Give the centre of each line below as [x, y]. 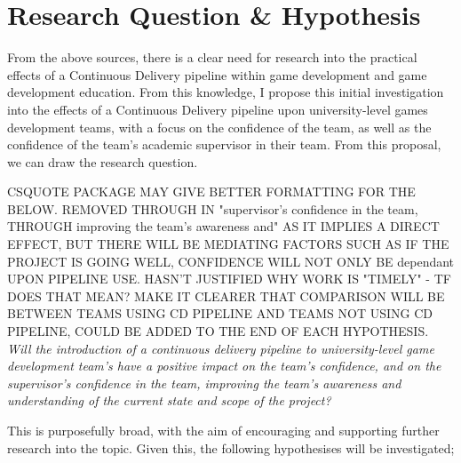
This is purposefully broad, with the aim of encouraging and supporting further [223, 430]
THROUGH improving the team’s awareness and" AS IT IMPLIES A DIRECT [223, 226]
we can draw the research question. [103, 161]
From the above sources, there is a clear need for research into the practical [212, 57]
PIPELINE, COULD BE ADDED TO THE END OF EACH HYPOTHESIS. [218, 331]
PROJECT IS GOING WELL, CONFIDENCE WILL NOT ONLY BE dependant [231, 261]
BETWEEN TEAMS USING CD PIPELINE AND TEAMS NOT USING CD [220, 313]
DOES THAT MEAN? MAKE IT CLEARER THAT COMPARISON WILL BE [226, 295]
